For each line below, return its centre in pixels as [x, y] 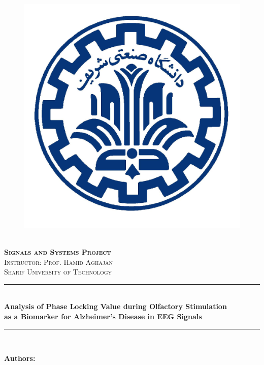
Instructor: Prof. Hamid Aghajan [59, 262]
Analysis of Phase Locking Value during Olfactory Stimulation [115, 306]
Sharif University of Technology [58, 272]
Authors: [20, 358]
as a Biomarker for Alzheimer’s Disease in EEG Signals [103, 316]
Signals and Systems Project [58, 252]
